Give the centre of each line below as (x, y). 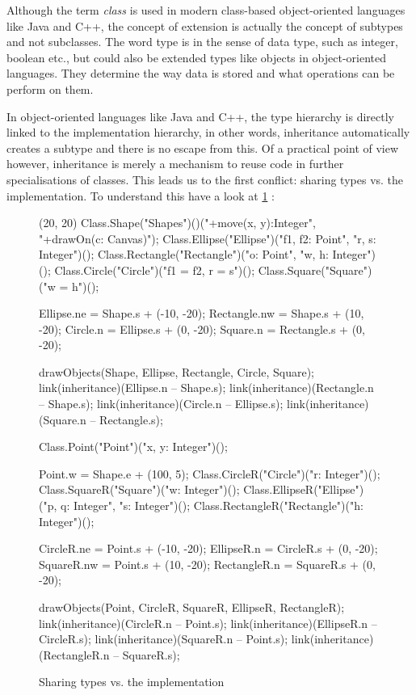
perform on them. (50, 88)
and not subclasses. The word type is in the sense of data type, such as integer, (202, 42)
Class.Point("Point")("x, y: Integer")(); (133, 446)
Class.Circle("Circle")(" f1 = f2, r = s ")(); (155, 270)
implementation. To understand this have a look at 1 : (141, 195)
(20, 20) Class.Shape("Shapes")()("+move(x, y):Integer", (177, 223)
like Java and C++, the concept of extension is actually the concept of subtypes (205, 25)
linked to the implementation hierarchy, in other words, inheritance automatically (208, 132)
